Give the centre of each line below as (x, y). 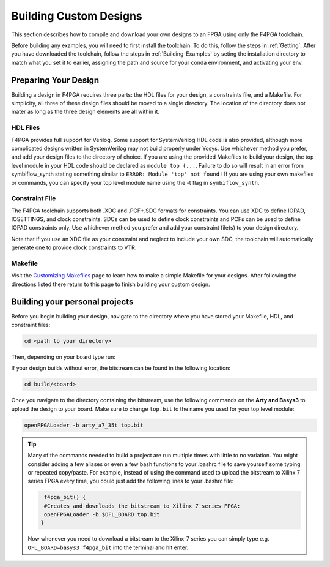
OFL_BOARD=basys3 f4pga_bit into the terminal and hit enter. (108, 547)
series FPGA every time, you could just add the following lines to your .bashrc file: (131, 481)
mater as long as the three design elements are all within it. (86, 112)
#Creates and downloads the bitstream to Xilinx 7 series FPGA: (142, 506)
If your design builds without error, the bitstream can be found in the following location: (121, 368)
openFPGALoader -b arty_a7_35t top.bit (84, 425)
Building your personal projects (72, 302)
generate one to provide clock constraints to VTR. (74, 247)
